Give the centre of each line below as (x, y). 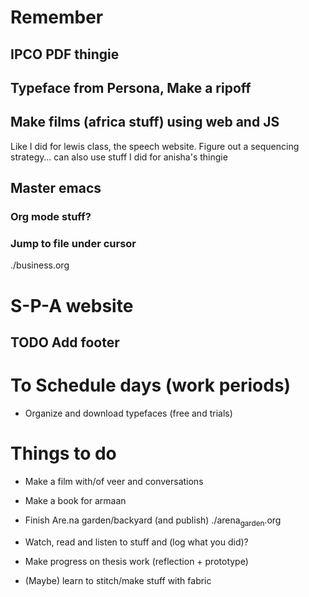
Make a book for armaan (75, 500)
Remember (57, 17)
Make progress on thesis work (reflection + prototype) (136, 561)
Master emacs (56, 188)
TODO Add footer (65, 342)
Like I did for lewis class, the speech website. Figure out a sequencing (155, 146)
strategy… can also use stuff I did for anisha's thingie (119, 157)
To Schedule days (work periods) (151, 385)
